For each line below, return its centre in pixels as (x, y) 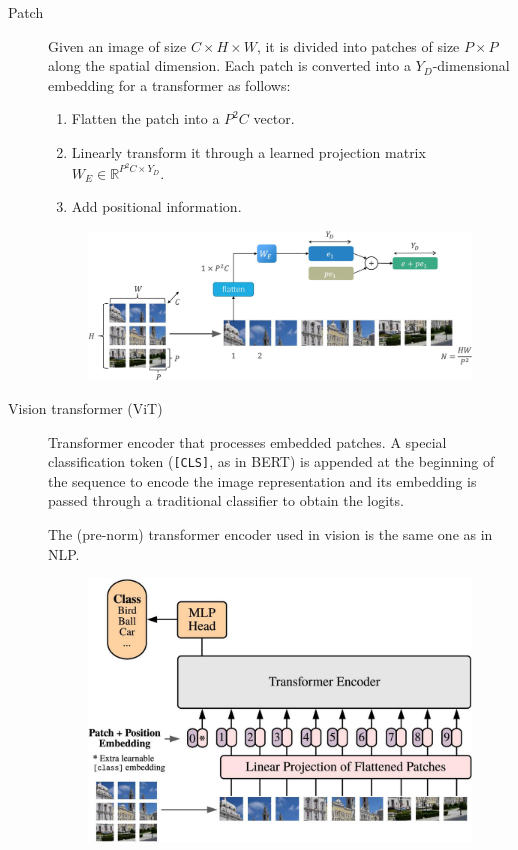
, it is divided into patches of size (358, 45)
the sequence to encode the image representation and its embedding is (262, 480)
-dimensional (471, 65)
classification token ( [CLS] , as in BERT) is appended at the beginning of (271, 461)
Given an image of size (117, 45)
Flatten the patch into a (145, 118)
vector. (274, 118)
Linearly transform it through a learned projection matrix (248, 151)
